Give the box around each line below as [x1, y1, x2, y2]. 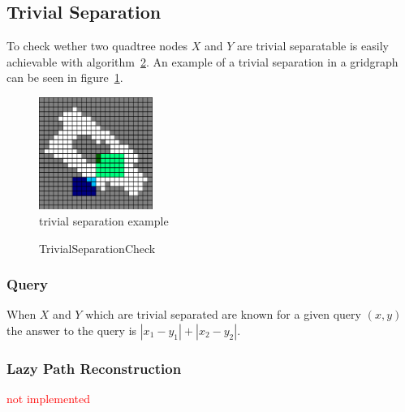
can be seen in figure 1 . [6, 69, 123, 86]
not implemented [6, 390, 91, 407]
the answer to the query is [6, 322, 137, 339]
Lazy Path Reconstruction [6, 358, 182, 378]
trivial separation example [39, 212, 169, 230]
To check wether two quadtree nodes [6, 37, 187, 54]
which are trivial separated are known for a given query [85, 306, 361, 323]
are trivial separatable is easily [236, 37, 389, 54]
